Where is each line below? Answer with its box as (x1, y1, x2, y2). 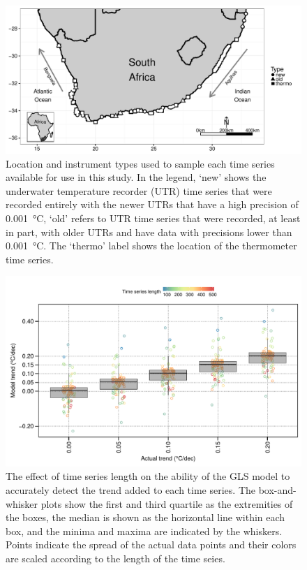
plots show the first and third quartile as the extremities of (40, 496, 293, 511)
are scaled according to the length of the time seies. (6, 550, 225, 565)
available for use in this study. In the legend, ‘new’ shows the (6, 170, 267, 184)
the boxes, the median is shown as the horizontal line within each (6, 510, 285, 525)
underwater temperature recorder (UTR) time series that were (6, 183, 272, 198)
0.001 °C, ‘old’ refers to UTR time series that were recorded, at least (6, 210, 301, 225)
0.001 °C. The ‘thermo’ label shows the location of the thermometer (6, 238, 297, 253)
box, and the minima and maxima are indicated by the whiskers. (6, 523, 283, 538)
